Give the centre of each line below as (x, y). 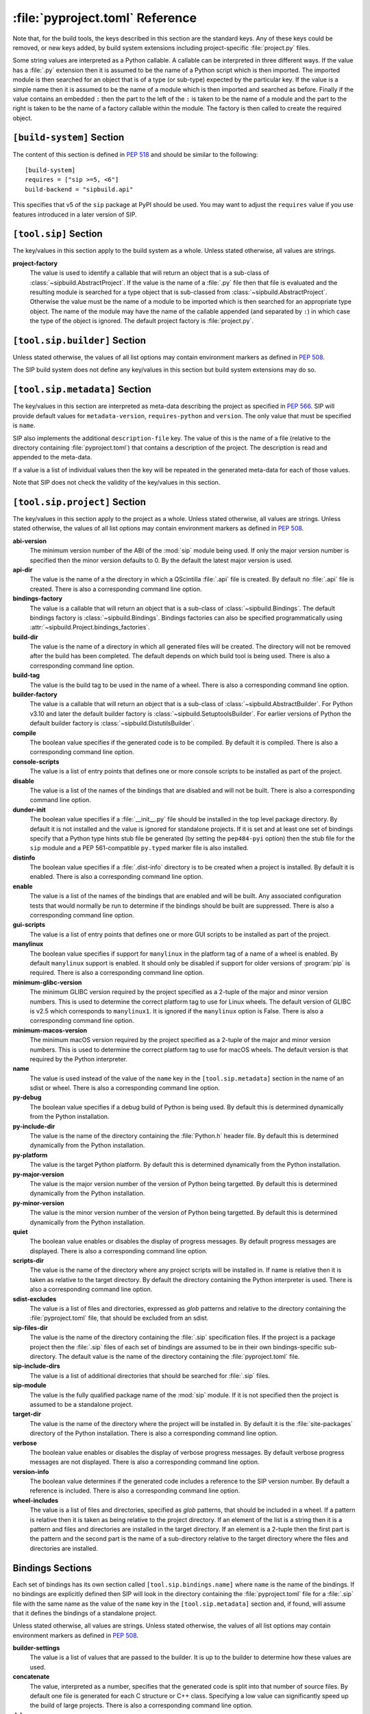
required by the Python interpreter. (79, 1059)
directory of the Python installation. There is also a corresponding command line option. (153, 1434)
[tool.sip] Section (58, 234)
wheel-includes (35, 1500)
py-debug (27, 1098)
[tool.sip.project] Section (79, 502)
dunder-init (29, 810)
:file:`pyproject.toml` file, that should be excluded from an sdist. (119, 1318)
